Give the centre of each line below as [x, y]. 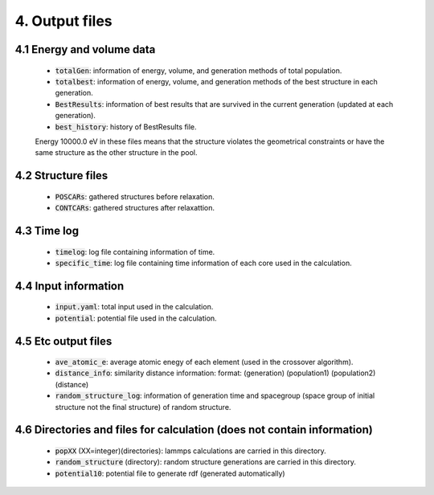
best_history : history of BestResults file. [126, 127]
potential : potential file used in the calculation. [136, 318]
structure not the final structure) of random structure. [143, 407]
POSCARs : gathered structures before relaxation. [135, 196]
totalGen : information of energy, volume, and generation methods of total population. [199, 70]
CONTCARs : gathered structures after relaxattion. [135, 208]
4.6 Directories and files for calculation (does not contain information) [194, 430]
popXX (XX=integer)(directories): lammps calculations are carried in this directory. [191, 451]
